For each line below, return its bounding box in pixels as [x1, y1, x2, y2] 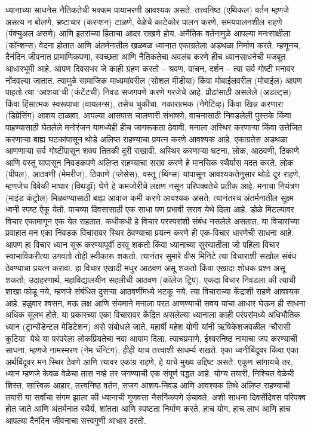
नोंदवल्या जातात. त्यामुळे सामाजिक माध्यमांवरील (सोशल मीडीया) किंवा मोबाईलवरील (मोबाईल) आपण [5, 74, 302, 86]
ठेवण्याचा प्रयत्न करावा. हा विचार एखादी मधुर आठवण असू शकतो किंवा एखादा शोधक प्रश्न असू [5, 262, 285, 274]
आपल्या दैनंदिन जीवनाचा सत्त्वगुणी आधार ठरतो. [5, 414, 146, 426]
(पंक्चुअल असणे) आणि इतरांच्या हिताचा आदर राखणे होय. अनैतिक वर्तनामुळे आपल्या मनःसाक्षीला [5, 27, 291, 40]
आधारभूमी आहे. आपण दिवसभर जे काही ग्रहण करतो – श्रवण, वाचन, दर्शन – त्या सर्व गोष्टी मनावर [5, 62, 295, 74]
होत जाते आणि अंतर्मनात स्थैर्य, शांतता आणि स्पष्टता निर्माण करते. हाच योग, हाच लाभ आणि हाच [5, 402, 291, 415]
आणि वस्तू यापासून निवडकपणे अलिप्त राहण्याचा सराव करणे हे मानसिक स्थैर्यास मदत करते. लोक [5, 156, 294, 168]
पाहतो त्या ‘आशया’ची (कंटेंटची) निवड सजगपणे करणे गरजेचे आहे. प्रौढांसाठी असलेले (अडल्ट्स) [5, 86, 292, 98]
